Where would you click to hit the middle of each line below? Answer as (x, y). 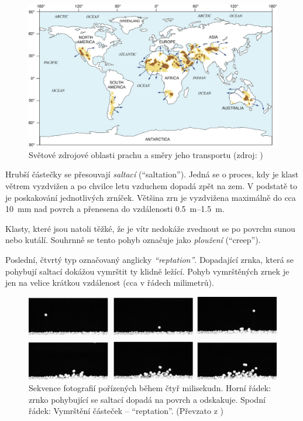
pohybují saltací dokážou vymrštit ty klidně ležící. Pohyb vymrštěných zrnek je (147, 271)
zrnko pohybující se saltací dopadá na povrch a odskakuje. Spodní (147, 399)
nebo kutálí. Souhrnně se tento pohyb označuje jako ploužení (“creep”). (133, 240)
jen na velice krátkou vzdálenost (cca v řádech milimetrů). (110, 283)
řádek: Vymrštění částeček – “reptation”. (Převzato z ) (126, 411)
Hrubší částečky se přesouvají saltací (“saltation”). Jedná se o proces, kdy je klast (152, 174)
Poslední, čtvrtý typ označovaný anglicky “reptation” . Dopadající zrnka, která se (149, 259)
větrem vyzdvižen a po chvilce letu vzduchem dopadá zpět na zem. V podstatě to (151, 186)
